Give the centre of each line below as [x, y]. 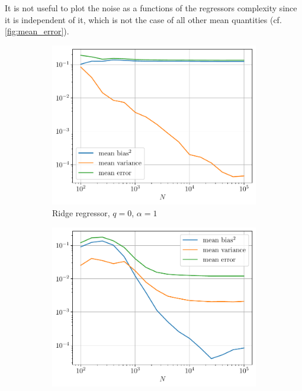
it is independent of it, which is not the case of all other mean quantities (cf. [143, 19]
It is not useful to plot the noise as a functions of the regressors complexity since [151, 8]
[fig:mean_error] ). [37, 31]
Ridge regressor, [81, 212]
